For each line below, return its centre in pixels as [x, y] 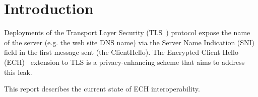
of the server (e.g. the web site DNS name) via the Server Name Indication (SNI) [130, 42]
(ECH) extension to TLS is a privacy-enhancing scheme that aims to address [124, 62]
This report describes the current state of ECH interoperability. [102, 89]
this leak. [18, 72]
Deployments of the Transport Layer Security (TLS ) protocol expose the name [127, 32]
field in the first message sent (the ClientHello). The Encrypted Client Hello [121, 52]
